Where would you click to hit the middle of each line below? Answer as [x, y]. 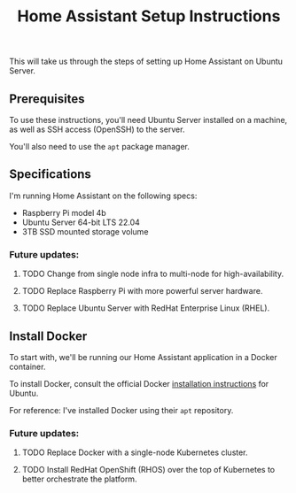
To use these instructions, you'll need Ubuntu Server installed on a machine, [148, 120]
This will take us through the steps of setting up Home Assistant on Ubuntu [146, 62]
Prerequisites [47, 99]
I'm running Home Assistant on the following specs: [103, 196]
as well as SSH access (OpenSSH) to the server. [97, 129]
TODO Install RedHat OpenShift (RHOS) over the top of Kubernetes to [148, 470]
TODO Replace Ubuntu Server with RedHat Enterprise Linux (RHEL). [146, 308]
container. [27, 366]
